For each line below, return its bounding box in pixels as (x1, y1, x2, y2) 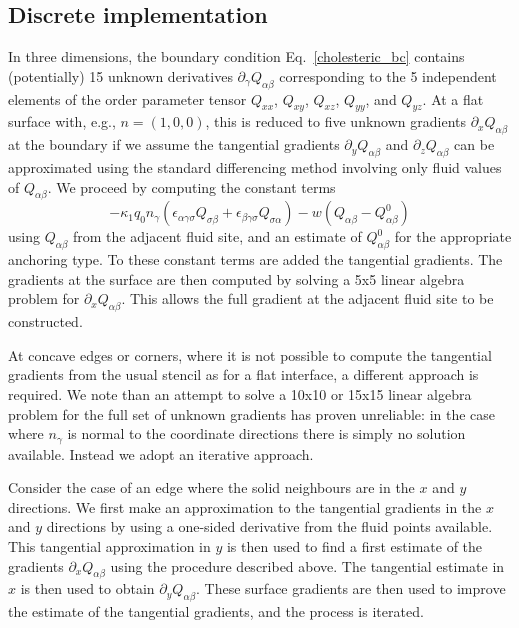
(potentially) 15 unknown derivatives (8, 65, 233, 86)
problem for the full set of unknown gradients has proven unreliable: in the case (8, 403, 496, 424)
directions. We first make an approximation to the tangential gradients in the (8, 496, 482, 517)
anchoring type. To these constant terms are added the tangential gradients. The (8, 249, 503, 270)
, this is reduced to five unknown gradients (205, 111, 466, 132)
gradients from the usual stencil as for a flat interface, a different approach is (8, 364, 479, 385)
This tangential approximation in (8, 535, 211, 556)
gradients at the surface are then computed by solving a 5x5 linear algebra (8, 268, 465, 289)
